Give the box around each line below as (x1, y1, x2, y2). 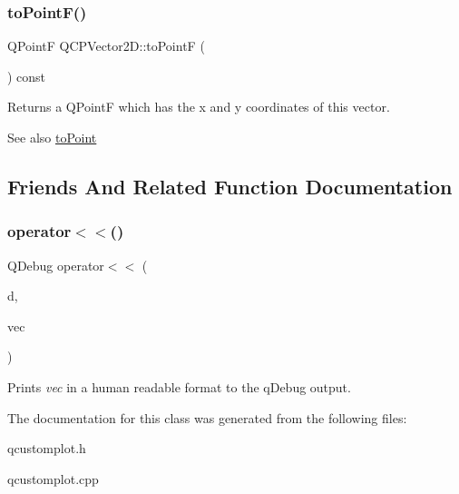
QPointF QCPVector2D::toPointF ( (7, 36, 205, 55)
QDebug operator (7, 255, 104, 274)
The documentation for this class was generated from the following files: (7, 408, 407, 427)
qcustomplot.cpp (7, 469, 99, 488)
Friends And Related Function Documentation (7, 172, 453, 200)
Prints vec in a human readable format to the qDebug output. (7, 377, 351, 396)
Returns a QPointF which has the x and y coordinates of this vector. (7, 97, 390, 116)
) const (7, 66, 46, 85)
